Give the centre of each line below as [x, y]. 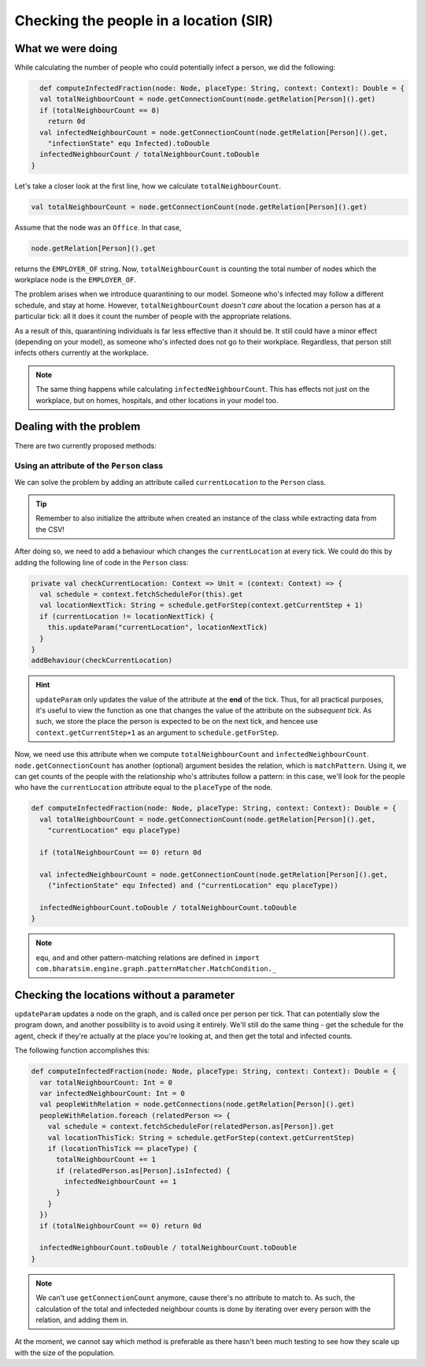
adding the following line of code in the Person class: [102, 562]
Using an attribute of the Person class [89, 466]
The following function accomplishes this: [82, 1050]
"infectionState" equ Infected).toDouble [129, 143]
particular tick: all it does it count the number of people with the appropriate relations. [153, 316]
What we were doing [66, 48]
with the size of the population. [65, 1353]
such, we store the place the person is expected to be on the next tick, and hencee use [177, 721]
